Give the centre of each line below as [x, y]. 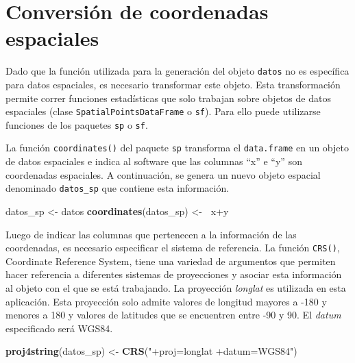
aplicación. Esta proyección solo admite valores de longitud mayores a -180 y [166, 301]
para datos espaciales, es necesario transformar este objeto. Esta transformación [173, 84]
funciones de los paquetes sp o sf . [77, 124]
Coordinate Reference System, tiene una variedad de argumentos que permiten [171, 261]
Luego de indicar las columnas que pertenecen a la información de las [151, 234]
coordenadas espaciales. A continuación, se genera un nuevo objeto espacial [163, 174]
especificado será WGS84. [59, 328]
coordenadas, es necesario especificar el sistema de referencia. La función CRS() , [173, 248]
